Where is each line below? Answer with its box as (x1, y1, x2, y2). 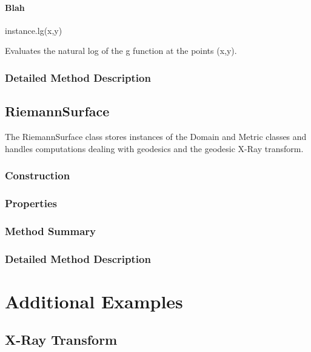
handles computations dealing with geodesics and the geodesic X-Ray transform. (5, 142, 304, 154)
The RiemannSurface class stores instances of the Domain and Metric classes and (5, 130, 307, 143)
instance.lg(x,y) (5, 24, 62, 36)
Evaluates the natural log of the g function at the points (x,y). (5, 44, 237, 57)
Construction (5, 168, 70, 183)
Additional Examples (5, 288, 183, 313)
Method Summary (5, 223, 96, 238)
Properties (5, 195, 57, 210)
